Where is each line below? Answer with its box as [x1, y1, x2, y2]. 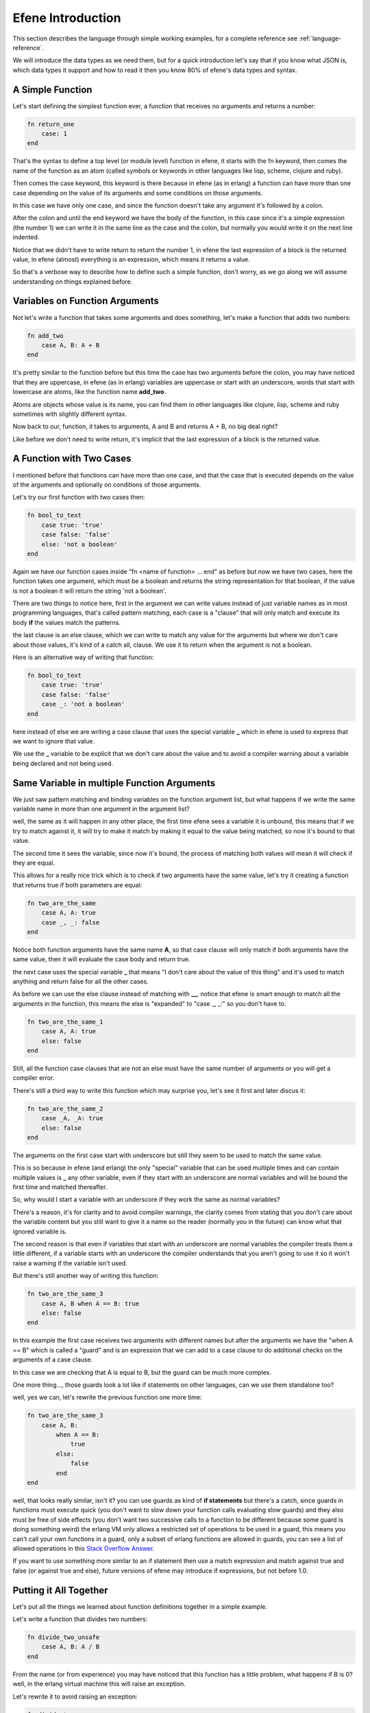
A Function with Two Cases [12, 453, 132, 465]
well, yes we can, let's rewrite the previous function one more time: [12, 1393, 202, 1401]
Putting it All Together [12, 1584, 109, 1596]
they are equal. [12, 859, 55, 867]
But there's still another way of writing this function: [12, 1272, 159, 1280]
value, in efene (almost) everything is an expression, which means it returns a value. [12, 255, 250, 263]
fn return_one [27, 120, 75, 128]
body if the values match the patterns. [12, 618, 121, 626]
